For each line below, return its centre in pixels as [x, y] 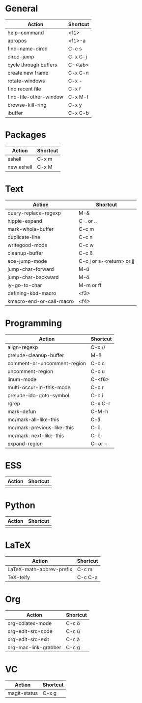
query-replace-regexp [34, 213]
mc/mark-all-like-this [33, 419]
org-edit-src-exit [28, 639]
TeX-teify [19, 577]
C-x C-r [100, 403]
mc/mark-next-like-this [36, 435]
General [22, 9]
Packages [26, 135]
